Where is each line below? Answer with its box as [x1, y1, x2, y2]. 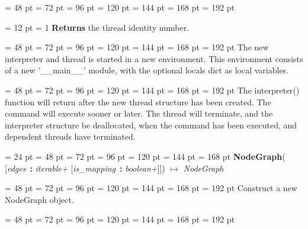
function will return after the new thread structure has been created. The [5, 95, 271, 108]
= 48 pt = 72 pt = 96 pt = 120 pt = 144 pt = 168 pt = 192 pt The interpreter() [5, 83, 300, 96]
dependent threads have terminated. [5, 130, 136, 143]
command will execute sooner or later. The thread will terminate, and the [5, 107, 273, 120]
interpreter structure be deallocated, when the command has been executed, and [5, 118, 297, 131]
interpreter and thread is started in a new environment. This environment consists [5, 52, 303, 64]
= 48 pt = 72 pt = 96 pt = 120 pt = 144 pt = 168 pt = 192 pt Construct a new [5, 182, 297, 194]
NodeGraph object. [5, 193, 74, 205]
